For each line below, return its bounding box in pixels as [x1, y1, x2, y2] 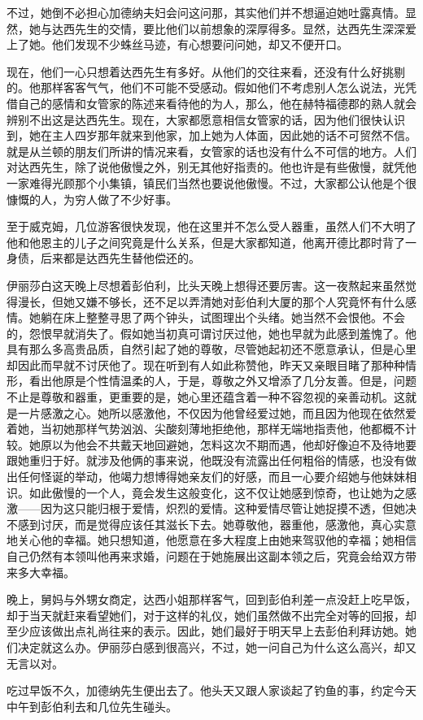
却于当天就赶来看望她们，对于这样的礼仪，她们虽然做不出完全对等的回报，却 [7, 606, 416, 623]
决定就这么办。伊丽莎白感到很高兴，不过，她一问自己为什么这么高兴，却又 [17, 638, 416, 655]
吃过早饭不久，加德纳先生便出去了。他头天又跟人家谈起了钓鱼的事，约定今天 [7, 682, 416, 699]
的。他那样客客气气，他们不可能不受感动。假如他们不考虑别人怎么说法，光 [7, 79, 405, 96]
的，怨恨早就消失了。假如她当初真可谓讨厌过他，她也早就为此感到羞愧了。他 [7, 324, 416, 341]
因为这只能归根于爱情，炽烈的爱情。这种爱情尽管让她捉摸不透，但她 [40, 500, 405, 517]
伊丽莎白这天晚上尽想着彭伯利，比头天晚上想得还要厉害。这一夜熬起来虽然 [7, 276, 405, 293]
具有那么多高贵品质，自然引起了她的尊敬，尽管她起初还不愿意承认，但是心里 [7, 340, 416, 358]
